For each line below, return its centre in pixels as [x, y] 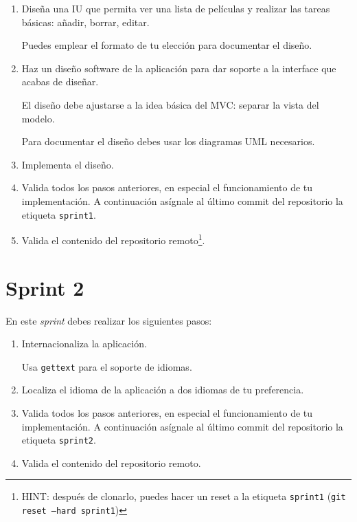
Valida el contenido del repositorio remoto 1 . [113, 239]
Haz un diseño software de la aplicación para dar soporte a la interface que [179, 68]
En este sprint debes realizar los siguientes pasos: [109, 320]
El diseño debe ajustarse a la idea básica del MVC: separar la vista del [170, 104]
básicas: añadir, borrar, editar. [85, 22]
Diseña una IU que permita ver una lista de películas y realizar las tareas [176, 8]
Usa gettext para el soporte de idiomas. [107, 366]
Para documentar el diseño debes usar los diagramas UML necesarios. [168, 141]
